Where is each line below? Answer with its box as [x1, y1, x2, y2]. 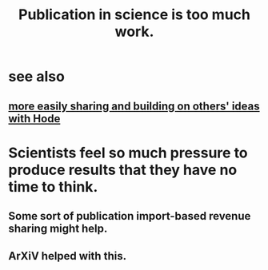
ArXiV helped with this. [8, 249, 126, 263]
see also [8, 68, 66, 85]
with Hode [8, 112, 61, 125]
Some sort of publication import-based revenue [8, 209, 251, 223]
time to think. [8, 177, 98, 196]
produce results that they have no [8, 161, 238, 179]
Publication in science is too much [18, 6, 250, 24]
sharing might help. [8, 222, 108, 236]
